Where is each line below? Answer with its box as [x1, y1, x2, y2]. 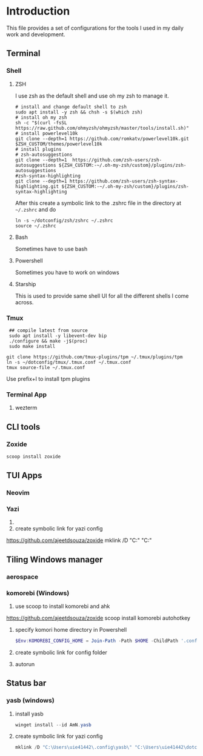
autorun [15, 660, 35, 667]
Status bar [6, 678, 47, 689]
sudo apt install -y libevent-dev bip [8, 332, 107, 339]
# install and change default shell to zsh [15, 104, 127, 110]
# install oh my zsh [15, 114, 67, 121]
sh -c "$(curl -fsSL [15, 119, 67, 125]
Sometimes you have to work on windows [15, 269, 119, 276]
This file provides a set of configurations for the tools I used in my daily [6, 24, 184, 32]
